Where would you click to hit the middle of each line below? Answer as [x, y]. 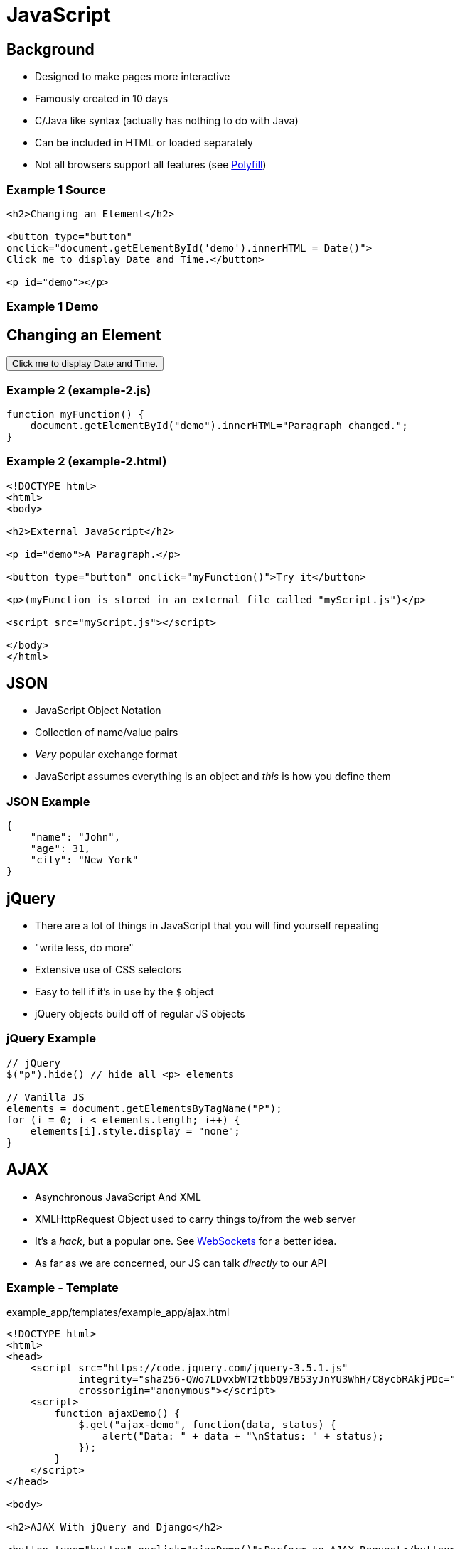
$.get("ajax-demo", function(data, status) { [207, 1425]
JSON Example [48, 801]
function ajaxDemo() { [117, 1414]
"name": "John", [75, 837]
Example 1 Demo [53, 307]
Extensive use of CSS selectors [108, 970]
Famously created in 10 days [102, 99]
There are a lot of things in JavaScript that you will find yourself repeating [207, 926]
